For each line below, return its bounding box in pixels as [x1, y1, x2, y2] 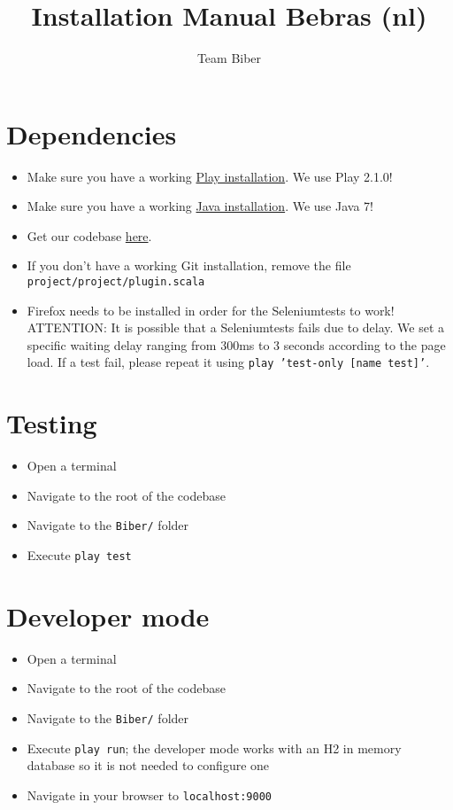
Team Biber [196, 49, 262, 67]
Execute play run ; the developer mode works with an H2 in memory [27, 738, 402, 757]
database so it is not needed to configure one [27, 756, 270, 775]
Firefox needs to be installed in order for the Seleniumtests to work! [27, 300, 395, 319]
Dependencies [6, 115, 177, 152]
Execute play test [27, 546, 132, 565]
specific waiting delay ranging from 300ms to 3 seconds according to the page [27, 335, 446, 354]
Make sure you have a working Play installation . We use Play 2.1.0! [27, 167, 393, 185]
